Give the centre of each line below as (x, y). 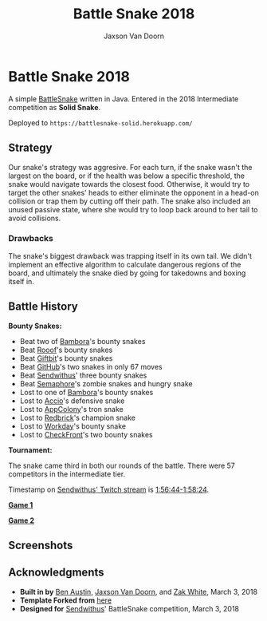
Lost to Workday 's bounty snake (73, 426)
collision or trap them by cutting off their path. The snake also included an (130, 201)
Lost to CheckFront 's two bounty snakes (86, 434)
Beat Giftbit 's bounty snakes (66, 358)
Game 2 (21, 520)
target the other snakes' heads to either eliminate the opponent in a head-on (133, 192)
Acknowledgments (57, 573)
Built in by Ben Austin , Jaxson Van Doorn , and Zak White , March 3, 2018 (138, 591)
